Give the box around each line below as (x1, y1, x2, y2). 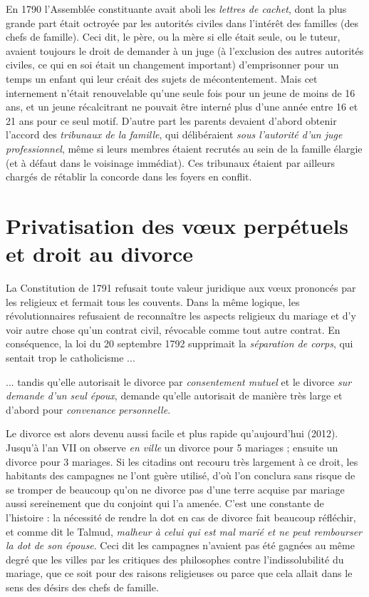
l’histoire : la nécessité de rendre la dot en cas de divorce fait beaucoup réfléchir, (6, 509, 356, 524)
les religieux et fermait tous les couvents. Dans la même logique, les (6, 294, 300, 309)
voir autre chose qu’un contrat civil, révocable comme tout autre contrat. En (6, 322, 341, 337)
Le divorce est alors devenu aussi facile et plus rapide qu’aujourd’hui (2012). (6, 426, 338, 441)
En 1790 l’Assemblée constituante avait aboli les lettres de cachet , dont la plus (6, 1, 347, 16)
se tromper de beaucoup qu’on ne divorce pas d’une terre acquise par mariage (6, 481, 345, 496)
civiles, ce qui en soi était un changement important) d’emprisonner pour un (6, 57, 339, 72)
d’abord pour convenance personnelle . (6, 402, 171, 417)
